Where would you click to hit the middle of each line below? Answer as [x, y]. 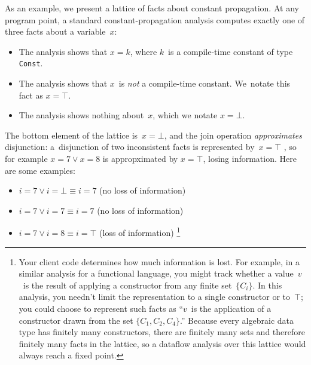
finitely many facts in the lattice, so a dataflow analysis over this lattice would [162, 343]
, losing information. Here [250, 158]
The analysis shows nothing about [81, 115]
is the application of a [231, 308]
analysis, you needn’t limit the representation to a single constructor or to [155, 297]
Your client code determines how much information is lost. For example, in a [159, 261]
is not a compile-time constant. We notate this [205, 83]
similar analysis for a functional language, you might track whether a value [156, 273]
